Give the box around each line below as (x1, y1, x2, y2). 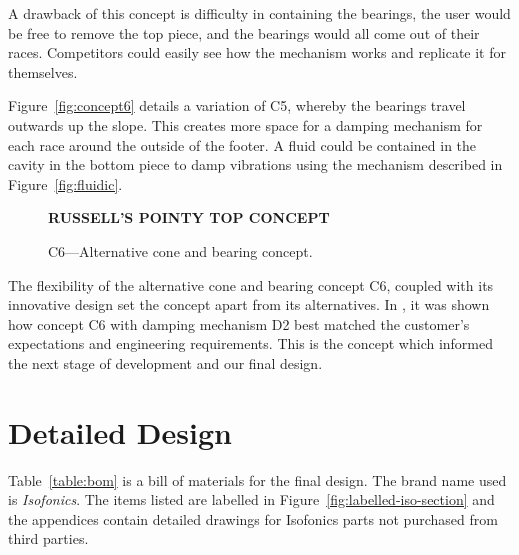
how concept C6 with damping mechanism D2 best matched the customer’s (8, 313, 470, 334)
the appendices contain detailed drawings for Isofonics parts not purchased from (8, 508, 498, 529)
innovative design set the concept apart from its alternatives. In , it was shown (8, 294, 490, 315)
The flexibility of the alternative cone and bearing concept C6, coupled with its (8, 274, 494, 295)
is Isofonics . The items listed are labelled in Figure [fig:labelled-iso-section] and (8, 489, 495, 510)
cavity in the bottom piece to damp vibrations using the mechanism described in (8, 154, 503, 175)
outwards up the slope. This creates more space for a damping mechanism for (8, 114, 483, 135)
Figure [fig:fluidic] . (8, 173, 123, 194)
